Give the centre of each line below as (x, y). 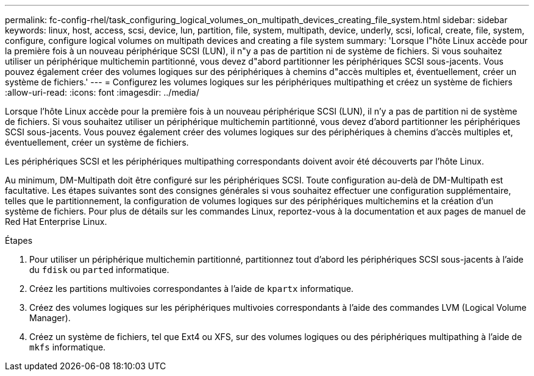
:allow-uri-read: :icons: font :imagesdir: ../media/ (102, 92)
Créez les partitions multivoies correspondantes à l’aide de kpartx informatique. (191, 289)
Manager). (50, 318)
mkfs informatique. (68, 347)
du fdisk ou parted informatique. (99, 270)
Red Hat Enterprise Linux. (56, 222)
